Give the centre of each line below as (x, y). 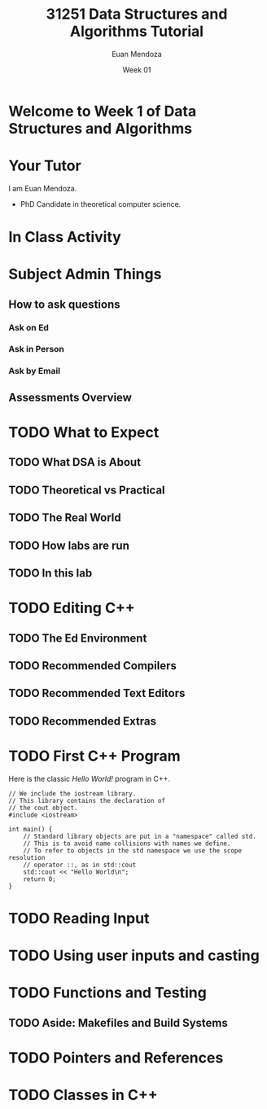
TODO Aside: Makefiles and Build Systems (118, 1023)
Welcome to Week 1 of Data (103, 111)
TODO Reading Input (79, 918)
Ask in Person (37, 349)
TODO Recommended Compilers (93, 666)
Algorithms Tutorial (137, 31)
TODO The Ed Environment (78, 638)
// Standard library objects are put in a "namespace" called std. (140, 836)
